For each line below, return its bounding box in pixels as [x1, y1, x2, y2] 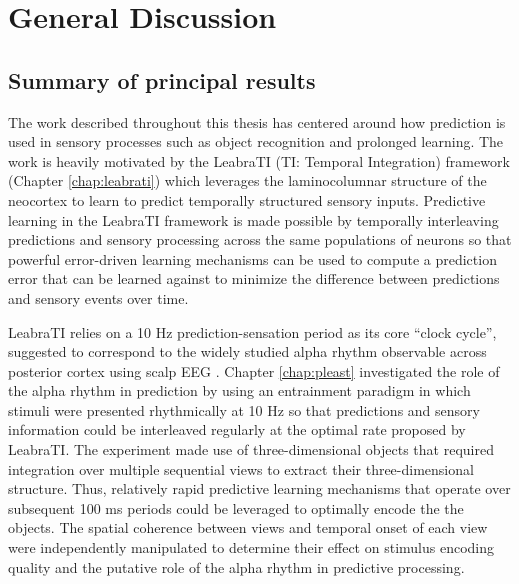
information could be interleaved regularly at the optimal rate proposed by [8, 419, 466, 440]
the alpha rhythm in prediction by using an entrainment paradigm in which [8, 380, 471, 401]
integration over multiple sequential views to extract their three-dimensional [8, 458, 474, 479]
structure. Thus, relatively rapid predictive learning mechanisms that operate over [8, 478, 511, 499]
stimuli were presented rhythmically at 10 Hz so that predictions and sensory [8, 399, 480, 420]
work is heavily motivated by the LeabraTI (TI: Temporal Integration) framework [8, 150, 510, 171]
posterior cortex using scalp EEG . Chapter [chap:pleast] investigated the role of [8, 360, 500, 381]
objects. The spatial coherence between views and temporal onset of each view [8, 517, 488, 538]
